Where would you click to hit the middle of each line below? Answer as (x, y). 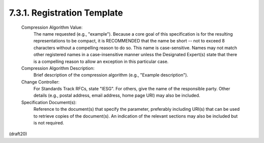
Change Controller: (40, 82)
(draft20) (18, 134)
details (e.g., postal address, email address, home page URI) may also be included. (117, 96)
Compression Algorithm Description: (58, 68)
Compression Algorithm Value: (52, 27)
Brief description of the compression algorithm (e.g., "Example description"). (111, 75)
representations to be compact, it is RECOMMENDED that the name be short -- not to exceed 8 (129, 41)
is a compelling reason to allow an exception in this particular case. (101, 61)
